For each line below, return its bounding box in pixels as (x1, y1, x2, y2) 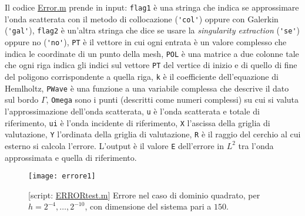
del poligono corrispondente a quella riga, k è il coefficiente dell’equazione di (5, 70, 279, 82)
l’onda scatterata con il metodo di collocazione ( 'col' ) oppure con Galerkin (5, 12, 279, 25)
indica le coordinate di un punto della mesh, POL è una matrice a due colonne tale (5, 47, 299, 59)
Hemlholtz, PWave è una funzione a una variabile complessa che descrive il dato (5, 82, 289, 94)
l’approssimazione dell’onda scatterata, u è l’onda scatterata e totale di (5, 104, 260, 117)
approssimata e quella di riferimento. (5, 151, 137, 163)
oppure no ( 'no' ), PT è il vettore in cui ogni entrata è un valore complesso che (5, 35, 287, 48)
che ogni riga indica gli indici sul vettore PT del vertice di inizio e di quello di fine (5, 59, 297, 71)
